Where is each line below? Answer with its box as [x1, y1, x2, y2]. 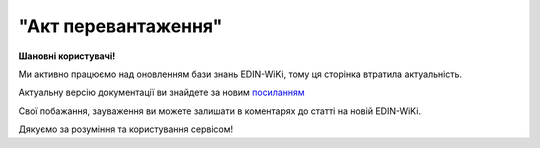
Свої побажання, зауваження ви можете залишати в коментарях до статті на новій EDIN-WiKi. [18, 105, 422, 117]
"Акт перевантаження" [18, 15, 223, 37]
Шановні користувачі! [18, 50, 116, 62]
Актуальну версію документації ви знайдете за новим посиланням [18, 86, 305, 99]
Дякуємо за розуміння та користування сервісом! [18, 123, 234, 135]
